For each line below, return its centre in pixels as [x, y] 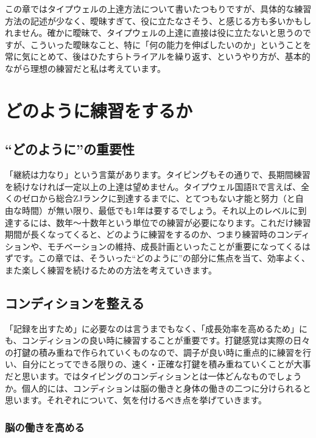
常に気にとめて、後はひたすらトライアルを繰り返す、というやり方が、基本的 [158, 56]
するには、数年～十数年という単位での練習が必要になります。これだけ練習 [162, 222]
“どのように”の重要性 [70, 149]
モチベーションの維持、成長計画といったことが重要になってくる [174, 246]
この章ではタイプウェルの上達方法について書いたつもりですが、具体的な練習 [158, 9]
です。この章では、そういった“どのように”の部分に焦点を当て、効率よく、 [162, 258]
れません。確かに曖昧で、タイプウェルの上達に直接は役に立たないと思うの [154, 33]
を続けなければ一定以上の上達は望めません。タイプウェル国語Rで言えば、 [153, 186]
